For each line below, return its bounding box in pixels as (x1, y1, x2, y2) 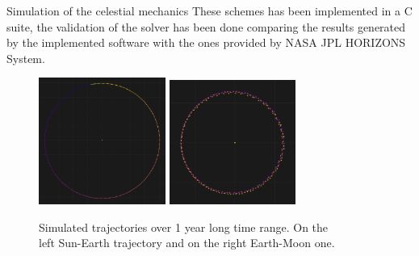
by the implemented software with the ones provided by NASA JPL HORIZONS (6, 34, 406, 51)
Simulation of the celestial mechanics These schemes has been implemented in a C (6, 2, 413, 19)
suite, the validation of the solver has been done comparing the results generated (6, 18, 406, 35)
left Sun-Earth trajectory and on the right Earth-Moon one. (39, 234, 335, 251)
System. (6, 49, 45, 66)
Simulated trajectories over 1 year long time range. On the (39, 218, 329, 235)
